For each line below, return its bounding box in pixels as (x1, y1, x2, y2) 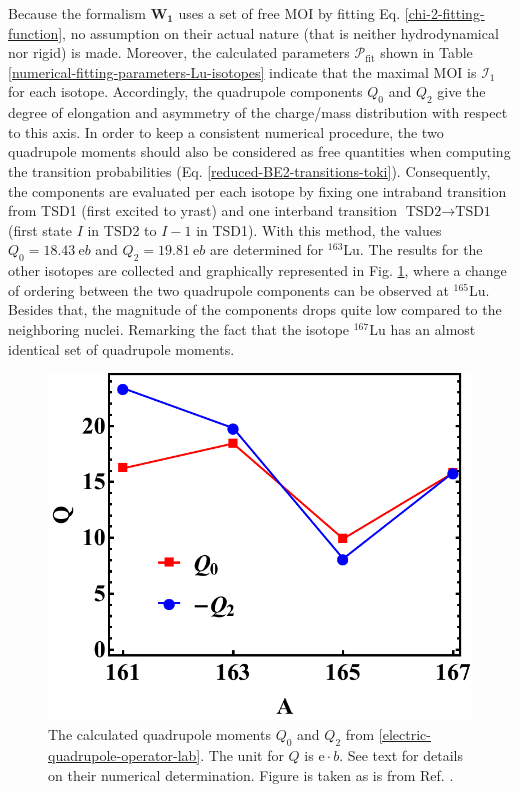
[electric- (378, 724, 431, 745)
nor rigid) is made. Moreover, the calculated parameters (8, 42, 350, 63)
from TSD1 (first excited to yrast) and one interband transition (8, 200, 398, 221)
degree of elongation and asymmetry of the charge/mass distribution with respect (8, 102, 508, 123)
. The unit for (200, 745, 284, 766)
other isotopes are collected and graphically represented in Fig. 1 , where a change (8, 260, 507, 281)
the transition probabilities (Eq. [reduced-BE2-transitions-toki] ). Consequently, (8, 160, 491, 181)
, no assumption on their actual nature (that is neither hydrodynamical (62, 22, 499, 43)
